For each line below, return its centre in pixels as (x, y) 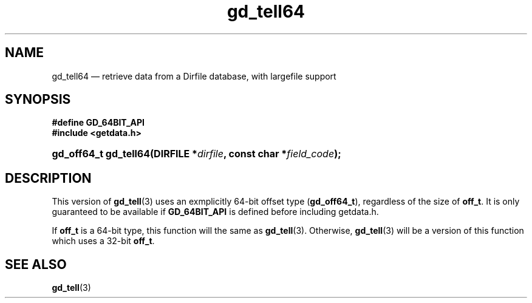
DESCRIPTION (48, 178)
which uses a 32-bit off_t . (103, 241)
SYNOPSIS (38, 100)
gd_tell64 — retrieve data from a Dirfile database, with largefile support (194, 76)
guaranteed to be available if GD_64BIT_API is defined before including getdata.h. (215, 212)
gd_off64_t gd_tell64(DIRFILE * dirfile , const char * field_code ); (196, 154)
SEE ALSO (36, 264)
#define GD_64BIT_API (98, 123)
